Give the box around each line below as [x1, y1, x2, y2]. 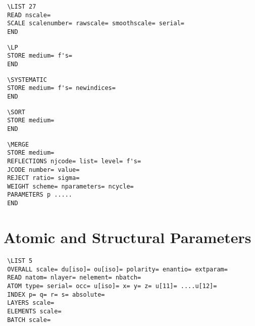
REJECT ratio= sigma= [7, 174, 80, 182]
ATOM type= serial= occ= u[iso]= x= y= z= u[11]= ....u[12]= [7, 282, 217, 290]
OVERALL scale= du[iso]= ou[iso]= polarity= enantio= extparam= [7, 265, 228, 273]
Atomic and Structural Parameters [4, 226, 251, 247]
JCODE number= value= [7, 166, 80, 173]
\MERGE [7, 141, 29, 148]
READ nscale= [7, 11, 51, 19]
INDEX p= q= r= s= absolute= [7, 291, 105, 298]
